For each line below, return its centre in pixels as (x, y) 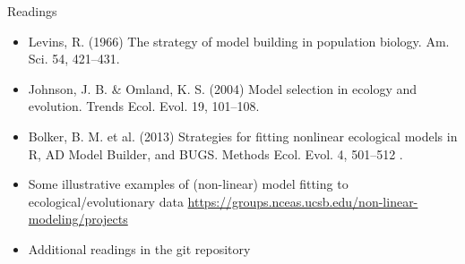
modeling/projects (78, 219)
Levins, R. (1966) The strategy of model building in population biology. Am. (239, 41)
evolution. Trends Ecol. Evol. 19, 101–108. (144, 106)
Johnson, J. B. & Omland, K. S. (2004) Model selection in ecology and (222, 88)
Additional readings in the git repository (139, 248)
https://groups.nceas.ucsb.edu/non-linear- (303, 201)
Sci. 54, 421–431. (74, 59)
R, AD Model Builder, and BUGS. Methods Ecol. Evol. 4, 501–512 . (215, 153)
